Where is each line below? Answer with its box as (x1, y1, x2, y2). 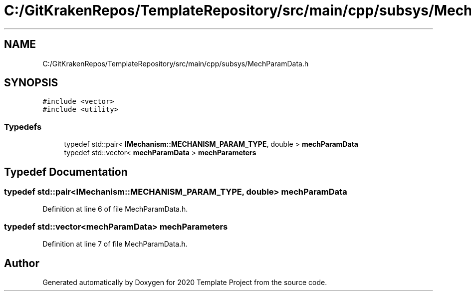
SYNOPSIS (4, 76, 58, 89)
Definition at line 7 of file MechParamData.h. (42, 240, 188, 249)
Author (4, 257, 39, 270)
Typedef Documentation (4, 165, 128, 178)
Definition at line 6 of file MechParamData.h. (42, 205, 188, 214)
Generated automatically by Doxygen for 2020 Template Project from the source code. (42, 278, 327, 287)
